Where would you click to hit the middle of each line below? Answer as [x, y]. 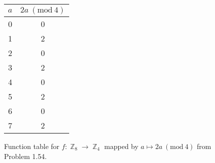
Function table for [32, 146]
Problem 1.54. [26, 156]
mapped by [122, 146]
